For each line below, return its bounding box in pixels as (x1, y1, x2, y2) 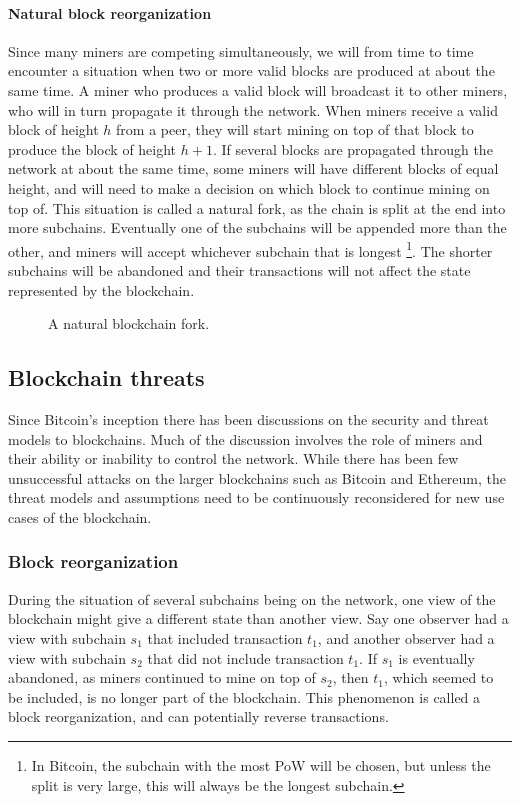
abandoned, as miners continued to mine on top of (8, 667, 316, 688)
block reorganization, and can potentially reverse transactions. (8, 706, 389, 727)
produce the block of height (8, 138, 177, 159)
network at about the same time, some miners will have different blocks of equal (8, 158, 499, 179)
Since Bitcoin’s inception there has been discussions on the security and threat (8, 408, 489, 429)
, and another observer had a (317, 627, 495, 648)
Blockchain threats (8, 362, 205, 393)
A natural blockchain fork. (48, 313, 210, 334)
